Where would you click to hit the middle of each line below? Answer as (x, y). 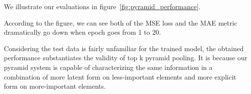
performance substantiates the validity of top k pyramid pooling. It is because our (126, 58)
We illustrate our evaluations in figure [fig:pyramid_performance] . (102, 6)
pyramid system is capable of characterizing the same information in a (108, 67)
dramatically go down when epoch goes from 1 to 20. (83, 32)
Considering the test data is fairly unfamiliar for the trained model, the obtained (124, 48)
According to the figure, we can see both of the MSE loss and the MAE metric (121, 22)
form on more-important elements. (55, 86)
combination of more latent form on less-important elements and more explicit (120, 76)
